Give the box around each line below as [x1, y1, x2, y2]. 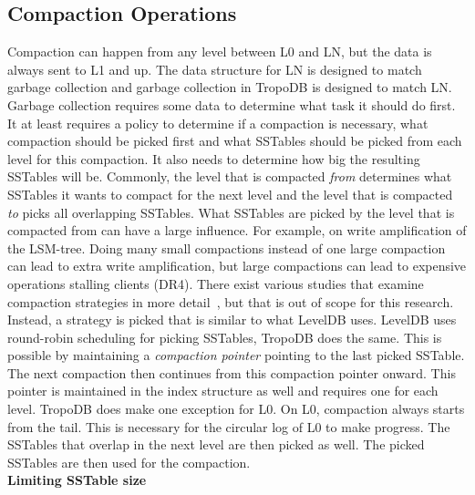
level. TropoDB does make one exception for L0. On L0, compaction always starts [7, 399, 465, 418]
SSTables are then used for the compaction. [7, 452, 251, 471]
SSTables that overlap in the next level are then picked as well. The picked [7, 435, 425, 454]
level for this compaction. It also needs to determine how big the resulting [7, 149, 420, 168]
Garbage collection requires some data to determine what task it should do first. [7, 95, 456, 114]
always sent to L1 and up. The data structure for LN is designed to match [7, 59, 422, 78]
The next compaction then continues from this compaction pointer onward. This [7, 363, 456, 382]
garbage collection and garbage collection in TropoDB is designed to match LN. [7, 77, 452, 97]
